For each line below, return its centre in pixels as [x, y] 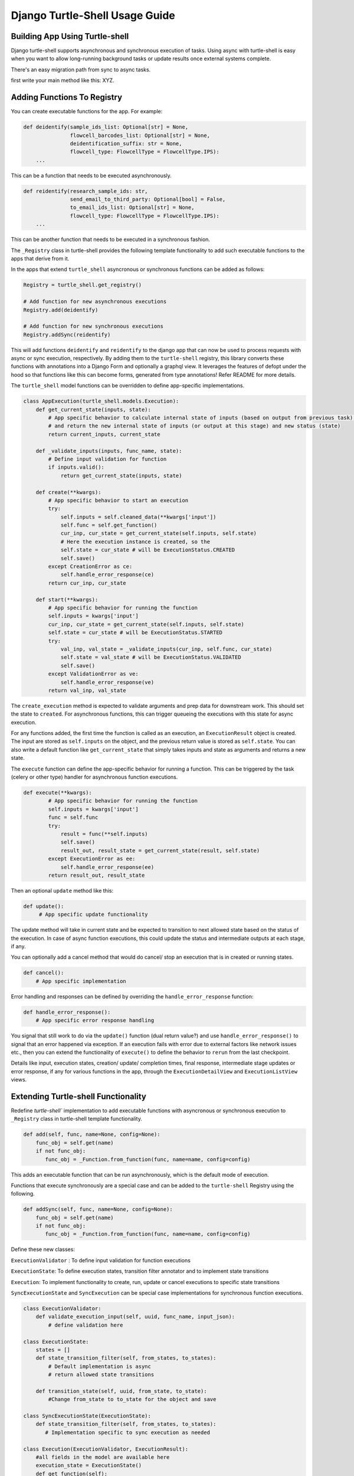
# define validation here [86, 1325]
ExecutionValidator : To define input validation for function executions [101, 1260]
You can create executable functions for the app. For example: [87, 112]
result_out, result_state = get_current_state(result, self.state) [160, 850]
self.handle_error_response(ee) [107, 867]
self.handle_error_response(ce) [107, 575]
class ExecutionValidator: [62, 1309]
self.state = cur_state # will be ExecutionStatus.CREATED [148, 550]
